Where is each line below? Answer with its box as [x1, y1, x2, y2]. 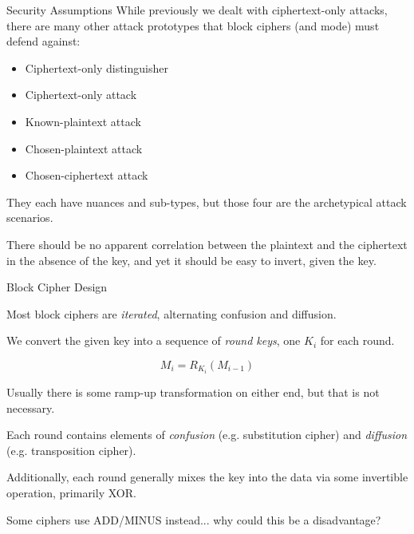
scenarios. [6, 209, 53, 226]
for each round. [320, 332, 395, 349]
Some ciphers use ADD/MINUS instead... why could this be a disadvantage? [6, 511, 381, 528]
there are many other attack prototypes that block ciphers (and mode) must [6, 17, 380, 34]
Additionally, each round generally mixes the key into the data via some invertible [6, 469, 408, 485]
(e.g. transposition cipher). [6, 441, 136, 458]
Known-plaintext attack [25, 113, 141, 129]
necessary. [6, 399, 55, 416]
